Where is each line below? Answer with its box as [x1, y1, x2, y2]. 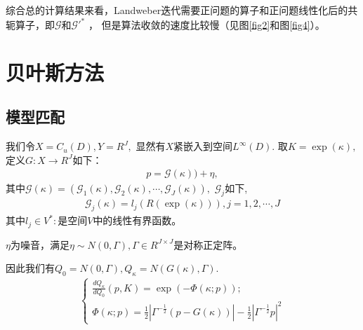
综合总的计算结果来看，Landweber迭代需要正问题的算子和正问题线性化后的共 [6, 3, 358, 17]
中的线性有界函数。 [93, 213, 182, 228]
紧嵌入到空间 [173, 139, 233, 153]
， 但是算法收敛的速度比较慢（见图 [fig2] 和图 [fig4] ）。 [88, 17, 325, 32]
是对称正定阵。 [173, 237, 243, 252]
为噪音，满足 [10, 237, 70, 252]
